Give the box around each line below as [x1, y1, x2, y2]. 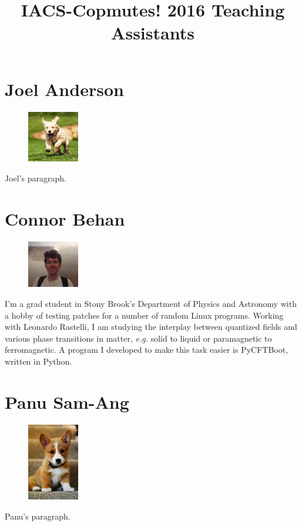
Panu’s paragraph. [5, 510, 71, 522]
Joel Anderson [5, 77, 124, 101]
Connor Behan [5, 206, 125, 230]
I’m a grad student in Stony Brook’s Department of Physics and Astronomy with [5, 297, 297, 310]
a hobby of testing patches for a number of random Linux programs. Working [5, 309, 284, 321]
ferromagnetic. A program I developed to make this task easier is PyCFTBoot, [5, 343, 288, 356]
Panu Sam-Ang [5, 389, 129, 413]
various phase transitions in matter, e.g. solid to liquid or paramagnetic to [5, 332, 272, 344]
